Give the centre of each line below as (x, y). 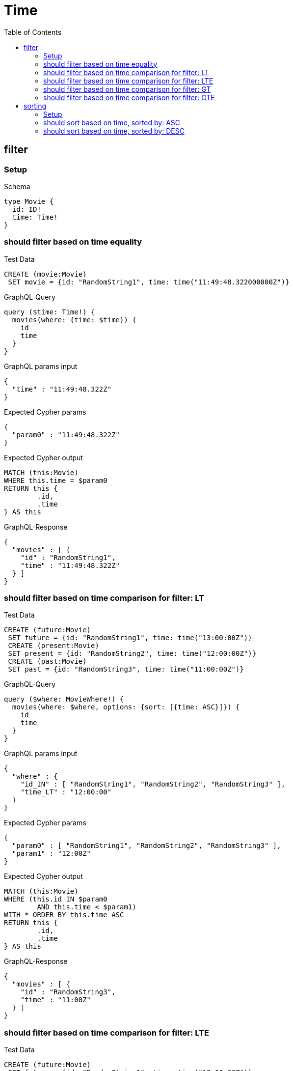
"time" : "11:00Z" (56, 1000)
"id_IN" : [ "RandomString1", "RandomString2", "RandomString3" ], (153, 784)
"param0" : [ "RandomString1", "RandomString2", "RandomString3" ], (146, 846)
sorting (35, 106)
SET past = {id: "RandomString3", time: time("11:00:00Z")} (126, 669)
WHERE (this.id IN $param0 (56, 899)
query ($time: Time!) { (50, 312)
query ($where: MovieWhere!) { (64, 699)
